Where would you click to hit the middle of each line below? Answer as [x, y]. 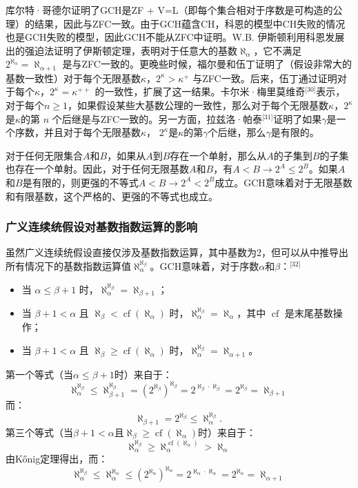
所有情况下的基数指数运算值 [68, 265]
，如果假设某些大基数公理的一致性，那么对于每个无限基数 [198, 105]
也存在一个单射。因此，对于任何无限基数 [97, 169]
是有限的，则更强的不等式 [80, 182]
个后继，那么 [237, 132]
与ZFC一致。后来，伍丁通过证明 [265, 78]
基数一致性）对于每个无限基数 [73, 78]
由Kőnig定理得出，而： [57, 459]
